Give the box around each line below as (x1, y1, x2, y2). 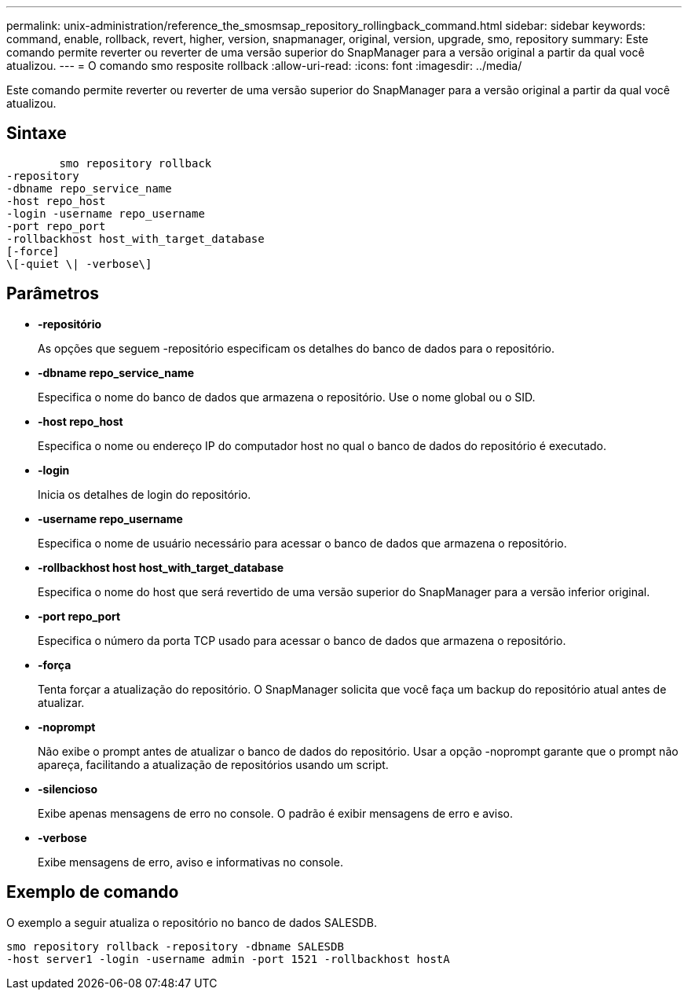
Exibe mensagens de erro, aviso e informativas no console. (38, 855, 343, 869)
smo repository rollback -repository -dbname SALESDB (6, 939, 344, 953)
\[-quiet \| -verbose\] (6, 257, 152, 270)
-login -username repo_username (6, 207, 205, 220)
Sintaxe (6, 123, 67, 144)
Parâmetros (6, 284, 100, 304)
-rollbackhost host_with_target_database (6, 232, 265, 245)
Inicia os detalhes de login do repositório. (38, 487, 251, 501)
